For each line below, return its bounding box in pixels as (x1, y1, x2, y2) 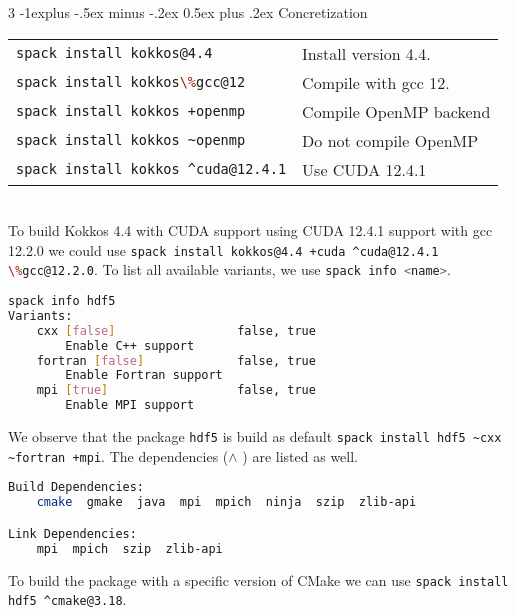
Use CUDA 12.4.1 (302, 157, 427, 181)
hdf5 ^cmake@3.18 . (8, 589, 127, 610)
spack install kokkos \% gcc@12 (16, 74, 246, 91)
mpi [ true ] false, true (36, 383, 316, 398)
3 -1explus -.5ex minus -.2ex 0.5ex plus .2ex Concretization (8, 2, 368, 22)
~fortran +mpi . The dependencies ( (8, 445, 229, 466)
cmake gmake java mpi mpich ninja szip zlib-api (36, 495, 417, 510)
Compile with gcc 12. (302, 70, 450, 94)
